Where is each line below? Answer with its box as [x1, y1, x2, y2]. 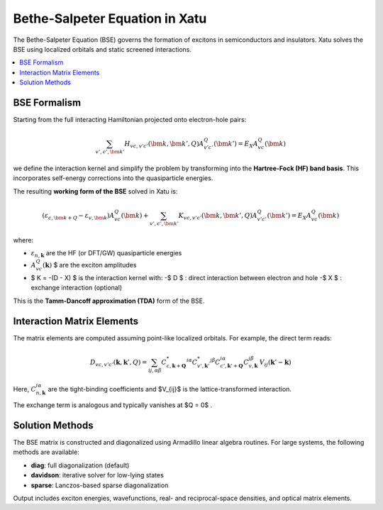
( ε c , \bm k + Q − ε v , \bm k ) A [42, 211, 115, 221]
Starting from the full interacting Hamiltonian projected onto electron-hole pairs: [13, 116, 247, 124]
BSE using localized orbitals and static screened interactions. [13, 45, 191, 53]
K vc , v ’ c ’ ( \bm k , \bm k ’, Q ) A [178, 211, 258, 221]
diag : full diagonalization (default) [30, 461, 130, 470]
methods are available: [13, 448, 79, 457]
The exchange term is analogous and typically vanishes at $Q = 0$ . [13, 401, 213, 409]
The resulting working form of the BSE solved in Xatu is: [13, 187, 178, 195]
